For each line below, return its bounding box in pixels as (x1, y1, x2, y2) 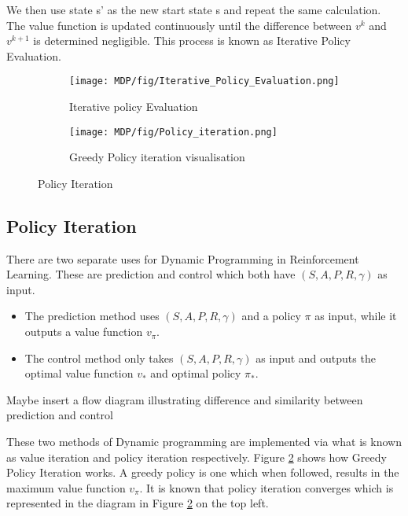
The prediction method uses (24, 308, 160, 324)
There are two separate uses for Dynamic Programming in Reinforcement (6, 250, 359, 267)
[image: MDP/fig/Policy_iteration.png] (69, 126, 278, 138)
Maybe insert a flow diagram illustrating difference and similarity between (6, 391, 363, 407)
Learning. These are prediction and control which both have (6, 266, 296, 282)
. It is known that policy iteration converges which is (139, 479, 394, 496)
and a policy (241, 308, 301, 324)
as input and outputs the (255, 349, 376, 366)
